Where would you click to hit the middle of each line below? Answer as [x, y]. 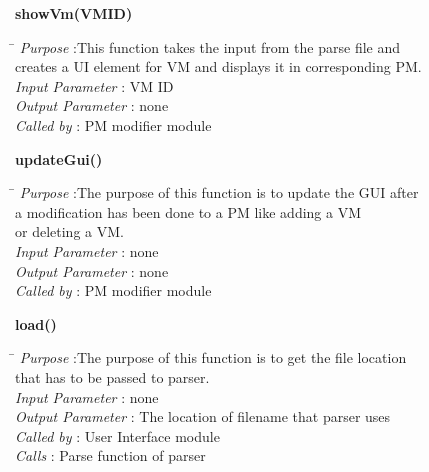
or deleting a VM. [69, 231]
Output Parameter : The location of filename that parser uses [203, 416]
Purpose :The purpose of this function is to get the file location [213, 357]
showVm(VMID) [74, 13]
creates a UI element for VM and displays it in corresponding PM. [218, 66]
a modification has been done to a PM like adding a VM [188, 211]
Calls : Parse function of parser [110, 455]
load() [36, 323]
